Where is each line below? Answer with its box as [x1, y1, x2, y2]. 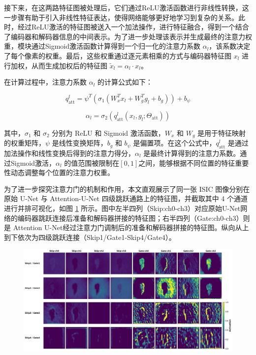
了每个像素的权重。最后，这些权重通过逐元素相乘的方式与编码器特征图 [4, 50, 231, 60]
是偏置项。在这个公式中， [133, 138, 216, 148]
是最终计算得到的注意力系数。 [143, 148, 240, 158]
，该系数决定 [209, 41, 251, 51]
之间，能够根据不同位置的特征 [138, 157, 235, 168]
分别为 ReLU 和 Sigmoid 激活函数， [52, 127, 165, 138]
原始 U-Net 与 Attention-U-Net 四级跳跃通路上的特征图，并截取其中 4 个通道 [4, 193, 248, 204]
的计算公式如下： [97, 77, 153, 87]
